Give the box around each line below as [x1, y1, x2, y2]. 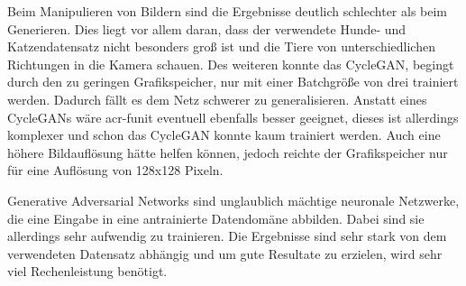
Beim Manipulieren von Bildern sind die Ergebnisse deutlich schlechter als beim [7, 2, 448, 20]
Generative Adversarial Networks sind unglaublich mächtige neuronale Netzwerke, [7, 190, 460, 209]
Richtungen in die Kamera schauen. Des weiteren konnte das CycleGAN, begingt [7, 54, 454, 73]
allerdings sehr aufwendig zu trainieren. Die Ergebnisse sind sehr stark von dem [7, 226, 447, 245]
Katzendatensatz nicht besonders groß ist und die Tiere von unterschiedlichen [7, 37, 435, 56]
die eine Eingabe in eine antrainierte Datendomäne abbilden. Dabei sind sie [7, 208, 425, 227]
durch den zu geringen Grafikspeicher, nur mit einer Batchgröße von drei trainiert [7, 72, 459, 91]
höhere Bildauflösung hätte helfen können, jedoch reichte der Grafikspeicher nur [7, 143, 448, 161]
